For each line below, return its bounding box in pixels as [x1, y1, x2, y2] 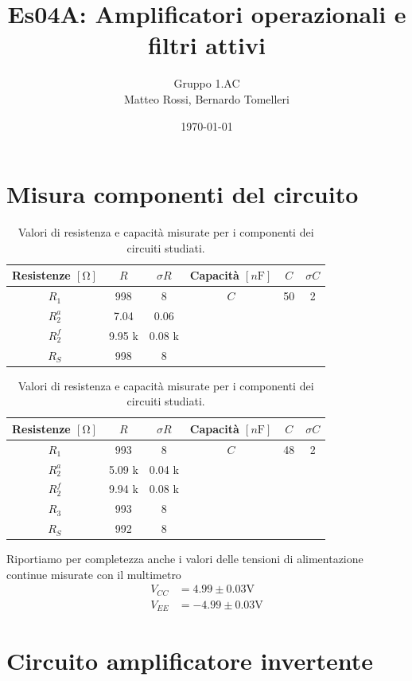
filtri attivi [148, 29, 266, 61]
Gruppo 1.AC [173, 75, 240, 92]
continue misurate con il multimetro [6, 566, 181, 582]
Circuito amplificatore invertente [6, 644, 373, 676]
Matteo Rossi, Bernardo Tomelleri [124, 90, 290, 107]
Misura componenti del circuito [6, 178, 359, 210]
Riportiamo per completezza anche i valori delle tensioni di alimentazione [6, 550, 363, 567]
